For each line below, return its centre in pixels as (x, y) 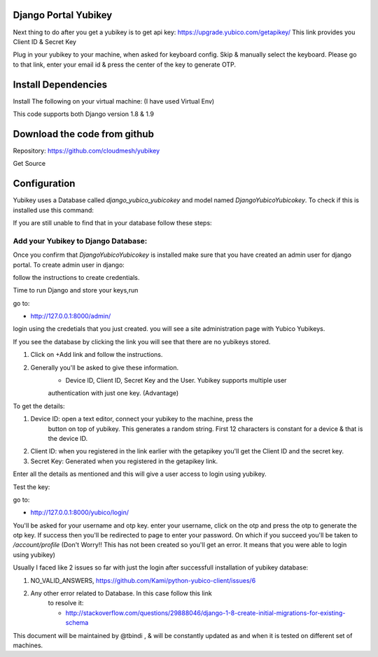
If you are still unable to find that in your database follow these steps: (113, 222)
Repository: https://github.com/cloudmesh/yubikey (86, 150)
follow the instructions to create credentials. (76, 277)
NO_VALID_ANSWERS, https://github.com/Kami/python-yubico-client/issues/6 (143, 580)
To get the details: (39, 406)
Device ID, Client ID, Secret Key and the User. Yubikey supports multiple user (176, 381)
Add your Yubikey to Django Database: (80, 241)
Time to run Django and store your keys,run (76, 290)
